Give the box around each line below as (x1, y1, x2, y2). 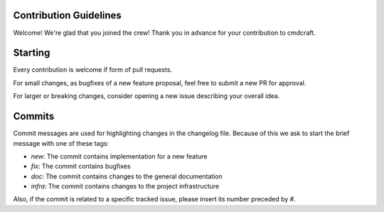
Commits (13, 110, 55, 122)
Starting (13, 47, 50, 59)
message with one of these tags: (13, 139, 110, 147)
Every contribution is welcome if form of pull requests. (13, 65, 173, 74)
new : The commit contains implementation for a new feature (31, 152, 208, 160)
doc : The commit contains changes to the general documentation (31, 171, 223, 181)
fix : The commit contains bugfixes (31, 162, 131, 171)
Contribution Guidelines (13, 9, 122, 21)
